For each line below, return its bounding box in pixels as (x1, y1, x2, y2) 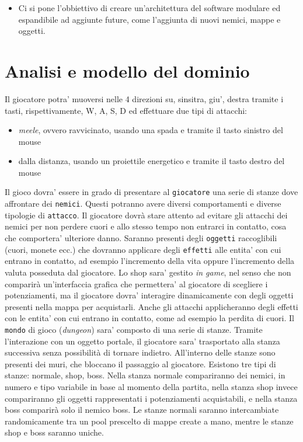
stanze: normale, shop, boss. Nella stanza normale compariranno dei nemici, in (5, 369, 285, 381)
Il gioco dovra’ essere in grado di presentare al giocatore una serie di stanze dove (5, 186, 298, 198)
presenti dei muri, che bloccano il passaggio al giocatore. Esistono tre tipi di (5, 357, 276, 370)
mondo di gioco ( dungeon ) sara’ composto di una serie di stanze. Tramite (5, 323, 263, 335)
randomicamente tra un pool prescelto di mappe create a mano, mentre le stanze (5, 415, 294, 427)
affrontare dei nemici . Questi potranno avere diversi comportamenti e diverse (5, 197, 281, 210)
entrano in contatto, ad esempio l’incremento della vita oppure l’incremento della (5, 255, 295, 267)
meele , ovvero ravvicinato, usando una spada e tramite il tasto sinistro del (18, 124, 283, 136)
